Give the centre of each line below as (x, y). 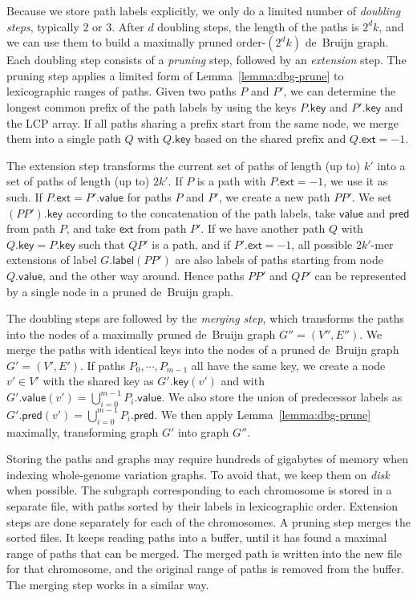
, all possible (322, 244)
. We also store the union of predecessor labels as (282, 397)
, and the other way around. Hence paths (144, 275)
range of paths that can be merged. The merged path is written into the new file (204, 553)
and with (243, 381)
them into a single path (64, 138)
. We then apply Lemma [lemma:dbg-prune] (263, 414)
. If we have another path (263, 228)
